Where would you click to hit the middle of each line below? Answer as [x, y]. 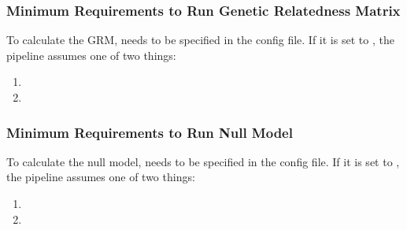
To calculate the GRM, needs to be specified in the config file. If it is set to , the [200, 40]
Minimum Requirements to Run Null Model [150, 132]
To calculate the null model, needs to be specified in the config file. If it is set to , [203, 161]
